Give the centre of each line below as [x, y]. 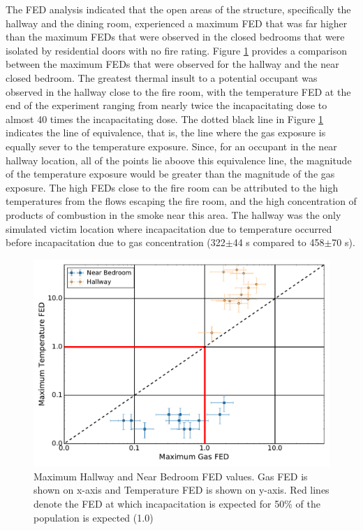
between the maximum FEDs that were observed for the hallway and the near [172, 64]
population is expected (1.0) [94, 517]
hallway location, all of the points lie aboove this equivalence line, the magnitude [179, 160]
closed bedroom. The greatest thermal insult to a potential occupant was [162, 77]
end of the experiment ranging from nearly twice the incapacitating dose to [166, 105]
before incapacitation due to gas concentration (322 [116, 242]
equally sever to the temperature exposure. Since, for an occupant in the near [171, 146]
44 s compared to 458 [279, 242]
